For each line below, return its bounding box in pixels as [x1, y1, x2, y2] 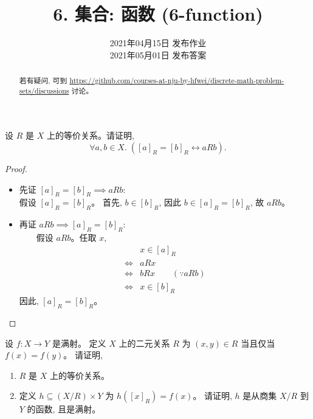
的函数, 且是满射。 [27, 403, 101, 415]
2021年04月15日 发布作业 [109, 36, 207, 49]
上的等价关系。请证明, [46, 129, 134, 142]
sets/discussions [19, 85, 69, 95]
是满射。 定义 [52, 336, 106, 349]
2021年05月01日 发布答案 [109, 48, 207, 61]
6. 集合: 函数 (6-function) [53, 1, 263, 26]
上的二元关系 [119, 336, 170, 349]
